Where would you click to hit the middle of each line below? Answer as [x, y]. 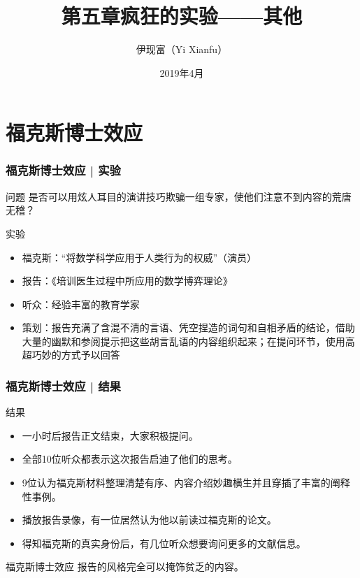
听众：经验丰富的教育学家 [81, 304]
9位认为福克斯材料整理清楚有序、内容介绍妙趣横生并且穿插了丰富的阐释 [186, 483]
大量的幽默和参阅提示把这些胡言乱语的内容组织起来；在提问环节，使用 [183, 341]
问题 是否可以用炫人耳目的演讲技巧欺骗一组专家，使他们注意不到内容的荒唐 [179, 196]
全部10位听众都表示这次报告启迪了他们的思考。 [130, 459]
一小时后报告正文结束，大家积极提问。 [110, 435]
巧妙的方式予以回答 [76, 355]
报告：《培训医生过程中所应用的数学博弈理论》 [127, 281]
